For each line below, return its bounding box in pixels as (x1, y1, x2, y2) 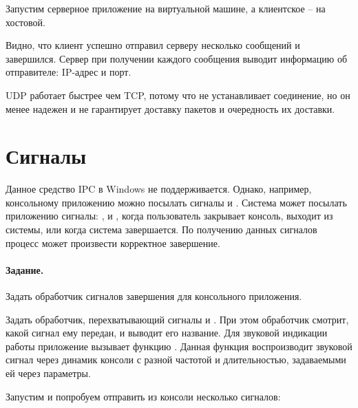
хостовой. (6, 14, 45, 29)
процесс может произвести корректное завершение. (6, 235, 220, 250)
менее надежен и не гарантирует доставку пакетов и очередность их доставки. (6, 101, 335, 116)
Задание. (6, 262, 44, 277)
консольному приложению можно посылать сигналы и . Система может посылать (6, 195, 347, 209)
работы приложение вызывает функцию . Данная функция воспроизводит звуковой (6, 339, 352, 353)
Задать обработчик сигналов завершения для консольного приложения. (6, 289, 302, 303)
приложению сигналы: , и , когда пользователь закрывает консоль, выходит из (6, 208, 333, 223)
